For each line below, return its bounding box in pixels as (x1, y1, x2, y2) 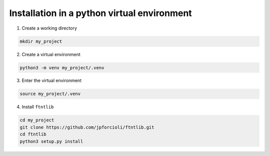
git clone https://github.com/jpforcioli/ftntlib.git (19, 124, 154, 130)
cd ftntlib (19, 131, 46, 137)
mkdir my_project (19, 38, 62, 44)
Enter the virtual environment (21, 78, 82, 84)
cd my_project (19, 117, 54, 123)
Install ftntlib (21, 104, 54, 110)
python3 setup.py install (19, 138, 83, 144)
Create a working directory (21, 25, 77, 31)
